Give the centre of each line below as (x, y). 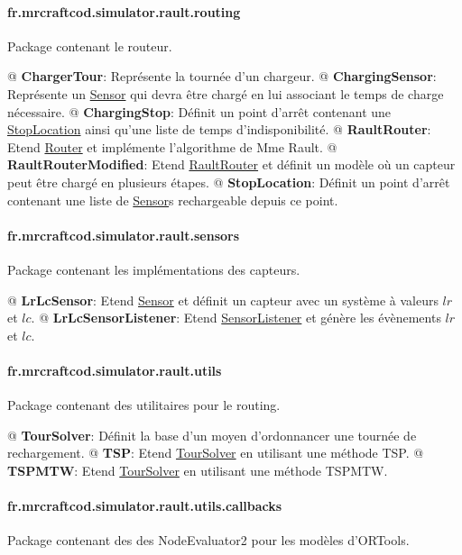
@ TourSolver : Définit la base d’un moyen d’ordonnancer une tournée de (212, 435)
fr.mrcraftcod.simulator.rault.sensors (124, 235)
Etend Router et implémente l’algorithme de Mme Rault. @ (172, 146)
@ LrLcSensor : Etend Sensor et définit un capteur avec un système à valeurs (223, 300)
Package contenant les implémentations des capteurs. (154, 269)
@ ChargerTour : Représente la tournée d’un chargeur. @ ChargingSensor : (222, 76)
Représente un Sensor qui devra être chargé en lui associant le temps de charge (226, 93)
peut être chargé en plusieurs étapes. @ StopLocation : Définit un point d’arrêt (229, 182)
